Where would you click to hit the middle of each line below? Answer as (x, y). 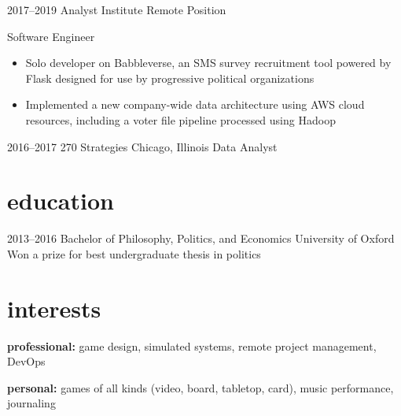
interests (54, 308)
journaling (31, 403)
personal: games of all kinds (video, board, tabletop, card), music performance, (200, 387)
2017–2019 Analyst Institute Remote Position (117, 9)
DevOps (26, 361)
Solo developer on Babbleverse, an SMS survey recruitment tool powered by (208, 63)
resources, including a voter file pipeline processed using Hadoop (180, 119)
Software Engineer (51, 36)
